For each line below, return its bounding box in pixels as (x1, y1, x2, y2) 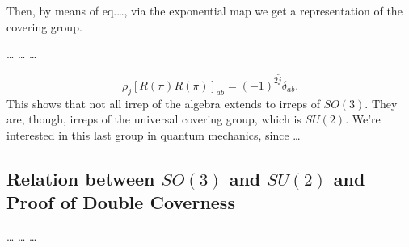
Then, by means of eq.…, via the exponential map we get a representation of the (6, 2, 403, 19)
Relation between (6, 165, 155, 190)
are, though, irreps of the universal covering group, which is (6, 111, 301, 128)
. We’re (345, 111, 381, 128)
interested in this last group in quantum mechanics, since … (6, 126, 301, 143)
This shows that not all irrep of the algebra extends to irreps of (6, 94, 320, 111)
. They (365, 94, 398, 111)
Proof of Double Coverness (6, 190, 235, 215)
